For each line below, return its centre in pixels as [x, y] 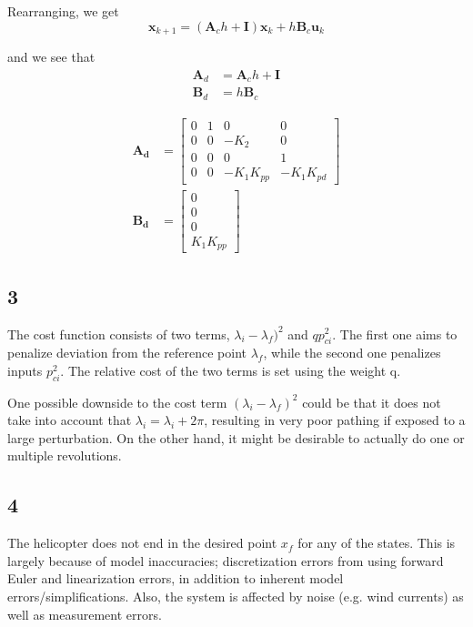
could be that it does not [372, 402]
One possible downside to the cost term [117, 402]
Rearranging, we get [63, 11]
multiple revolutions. [65, 455]
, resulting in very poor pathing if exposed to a [335, 420]
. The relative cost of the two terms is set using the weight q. [231, 370]
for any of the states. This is [377, 543]
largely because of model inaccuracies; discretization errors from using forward [226, 560]
